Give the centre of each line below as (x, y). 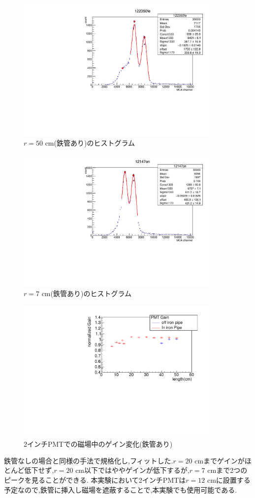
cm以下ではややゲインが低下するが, (132, 470)
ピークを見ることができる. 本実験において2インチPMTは (95, 480)
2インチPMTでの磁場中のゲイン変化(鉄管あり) (98, 444)
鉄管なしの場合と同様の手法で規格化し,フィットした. (89, 460)
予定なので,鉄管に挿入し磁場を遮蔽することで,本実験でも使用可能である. (121, 489)
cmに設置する (229, 480)
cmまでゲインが (220, 460)
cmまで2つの (227, 470)
